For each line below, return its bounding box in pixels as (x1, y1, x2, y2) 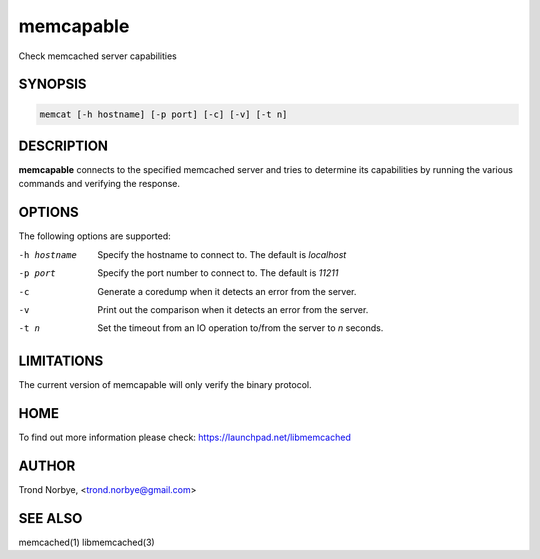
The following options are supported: (18, 230, 171, 242)
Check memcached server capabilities (18, 50, 177, 62)
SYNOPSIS (18, 76, 87, 93)
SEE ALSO (18, 510, 83, 527)
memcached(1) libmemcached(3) (18, 536, 155, 548)
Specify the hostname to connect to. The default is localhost (97, 248, 347, 260)
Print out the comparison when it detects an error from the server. (97, 303, 369, 315)
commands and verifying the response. (18, 178, 180, 190)
